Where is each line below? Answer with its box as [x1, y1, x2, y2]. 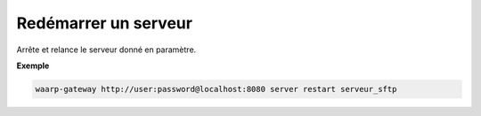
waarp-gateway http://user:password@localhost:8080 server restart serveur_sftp [35, 84, 397, 94]
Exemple [16, 60, 50, 71]
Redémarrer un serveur [16, 13, 193, 33]
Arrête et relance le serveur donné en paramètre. [16, 44, 197, 55]
